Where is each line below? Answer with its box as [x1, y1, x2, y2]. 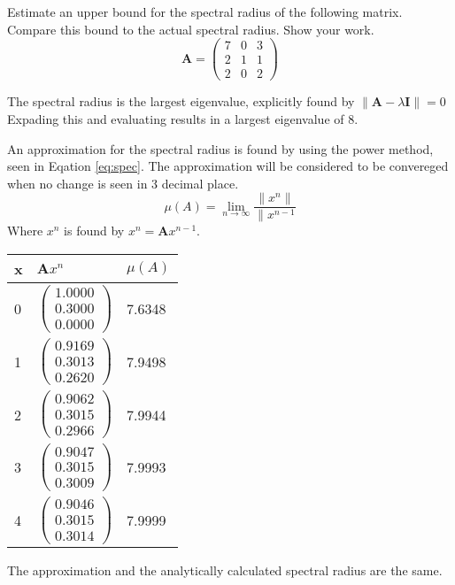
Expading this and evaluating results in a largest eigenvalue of [7, 109, 344, 127]
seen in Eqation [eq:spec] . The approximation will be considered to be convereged [7, 157, 449, 175]
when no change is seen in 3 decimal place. [7, 173, 239, 192]
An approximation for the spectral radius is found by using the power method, [7, 139, 434, 158]
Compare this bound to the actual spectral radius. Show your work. [7, 19, 374, 38]
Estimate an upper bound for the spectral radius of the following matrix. [7, 3, 403, 20]
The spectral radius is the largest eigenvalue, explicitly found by [7, 92, 355, 111]
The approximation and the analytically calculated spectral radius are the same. [7, 561, 443, 580]
